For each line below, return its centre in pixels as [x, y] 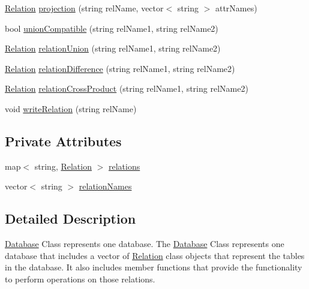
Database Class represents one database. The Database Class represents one [145, 244]
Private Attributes [63, 141]
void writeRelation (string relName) [71, 108]
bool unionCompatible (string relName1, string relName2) [112, 28]
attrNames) [236, 8]
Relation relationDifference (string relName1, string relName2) [120, 68]
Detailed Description [70, 219]
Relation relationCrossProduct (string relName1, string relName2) [127, 88]
